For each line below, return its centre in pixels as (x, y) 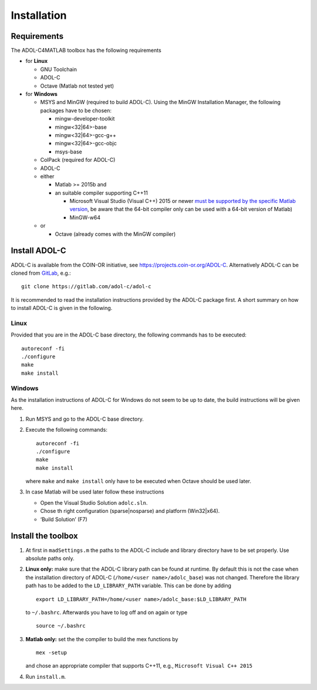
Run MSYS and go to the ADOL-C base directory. (85, 419)
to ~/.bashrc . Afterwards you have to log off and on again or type (107, 612)
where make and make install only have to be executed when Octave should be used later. (139, 481)
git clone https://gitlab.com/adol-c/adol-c (87, 286)
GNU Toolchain (59, 69)
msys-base (68, 151)
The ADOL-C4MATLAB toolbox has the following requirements (86, 51)
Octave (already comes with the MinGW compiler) (115, 234)
